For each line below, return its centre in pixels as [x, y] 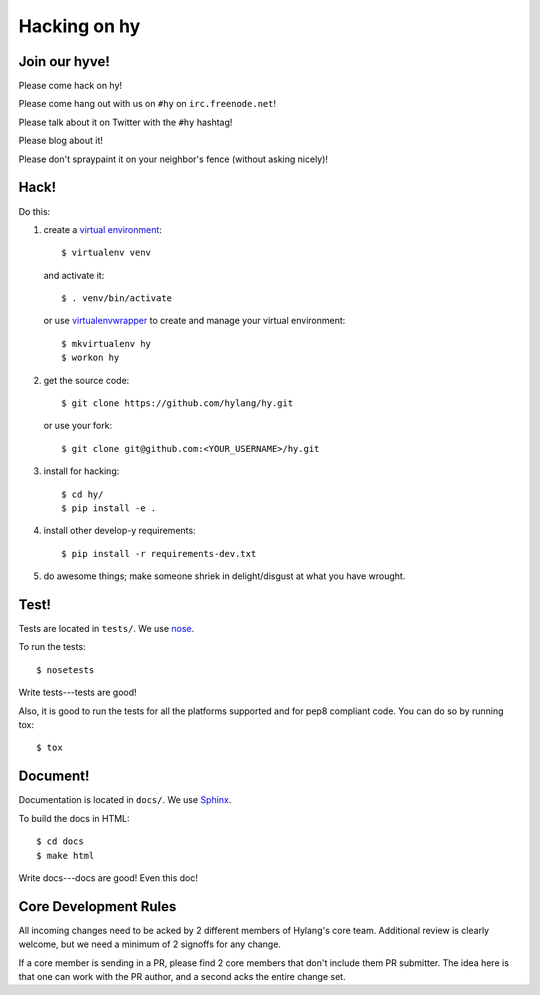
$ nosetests [65, 669]
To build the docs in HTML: [74, 818]
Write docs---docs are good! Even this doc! [108, 877]
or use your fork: [78, 426]
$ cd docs [60, 841]
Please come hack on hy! [70, 86]
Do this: [34, 211]
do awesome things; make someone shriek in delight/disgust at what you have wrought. [224, 576]
